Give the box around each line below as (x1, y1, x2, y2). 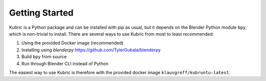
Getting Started (9, 7, 74, 18)
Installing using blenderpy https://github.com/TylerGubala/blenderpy (21, 47, 161, 53)
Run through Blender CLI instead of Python (21, 61, 108, 66)
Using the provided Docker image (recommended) (21, 40, 124, 46)
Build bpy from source (21, 54, 67, 60)
